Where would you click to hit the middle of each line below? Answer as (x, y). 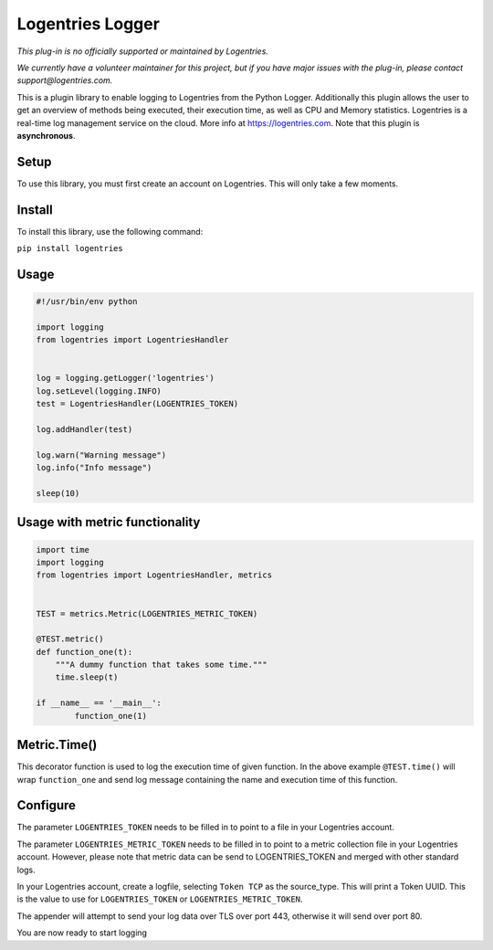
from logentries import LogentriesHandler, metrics (154, 575)
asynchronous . (46, 135)
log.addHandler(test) (84, 429)
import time (63, 549)
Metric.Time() (57, 745)
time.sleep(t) (87, 677)
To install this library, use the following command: (110, 231)
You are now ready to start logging (82, 933)
